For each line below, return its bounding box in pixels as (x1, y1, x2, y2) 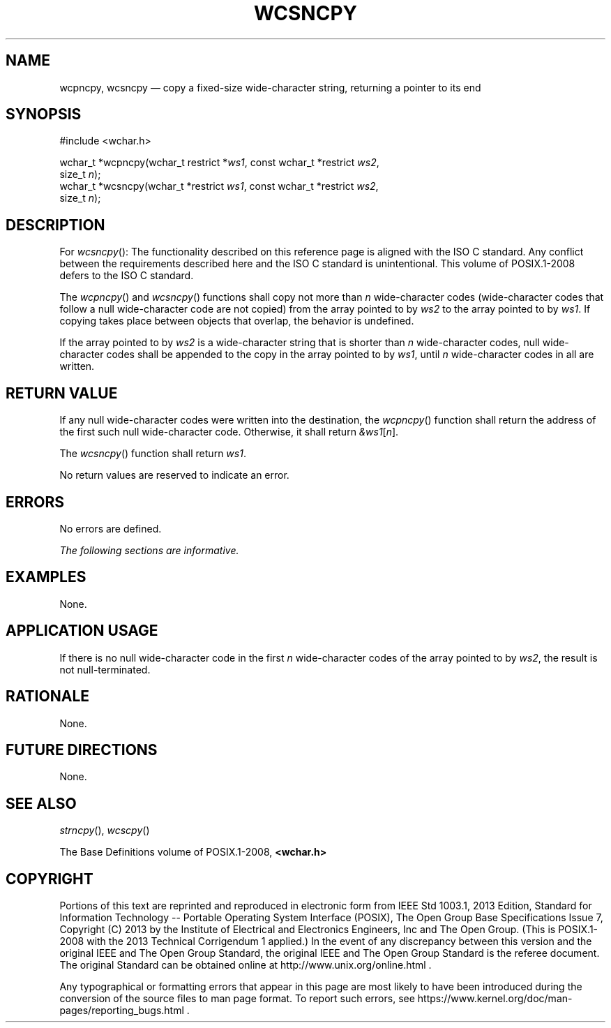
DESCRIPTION (6, 216, 105, 234)
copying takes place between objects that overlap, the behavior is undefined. (59, 315, 414, 327)
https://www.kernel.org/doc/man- (417, 992, 573, 1005)
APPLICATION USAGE (6, 622, 158, 640)
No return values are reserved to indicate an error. (59, 469, 289, 482)
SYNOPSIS (6, 105, 82, 124)
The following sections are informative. (59, 544, 239, 556)
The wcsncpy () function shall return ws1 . (59, 447, 246, 460)
